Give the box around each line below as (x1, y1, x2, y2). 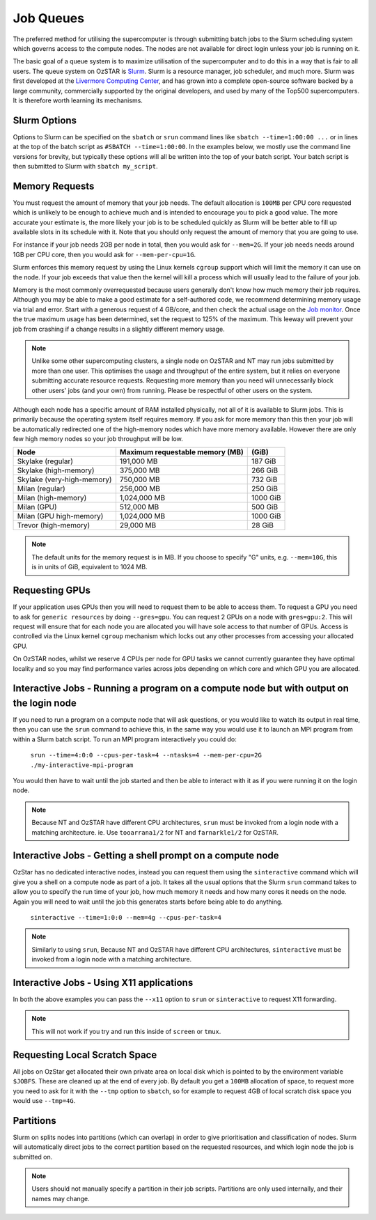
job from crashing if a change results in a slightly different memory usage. (13, 325, 226, 333)
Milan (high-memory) (17, 493, 87, 503)
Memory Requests (13, 180, 95, 192)
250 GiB (251, 484, 279, 494)
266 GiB (251, 465, 279, 475)
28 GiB (251, 520, 274, 530)
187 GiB (251, 456, 276, 466)
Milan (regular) (17, 484, 65, 494)
